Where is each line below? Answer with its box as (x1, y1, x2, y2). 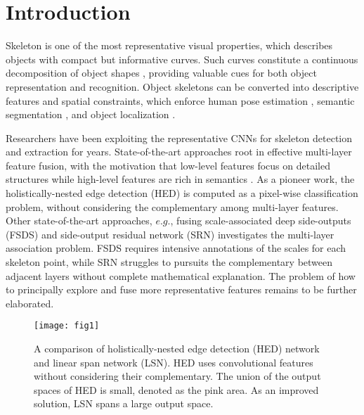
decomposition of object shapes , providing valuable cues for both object (6, 65, 317, 80)
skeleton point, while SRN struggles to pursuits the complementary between (6, 255, 333, 269)
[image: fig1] (34, 321, 100, 331)
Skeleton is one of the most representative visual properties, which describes (6, 38, 333, 53)
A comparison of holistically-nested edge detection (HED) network (34, 341, 320, 356)
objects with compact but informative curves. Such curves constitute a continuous (6, 51, 358, 66)
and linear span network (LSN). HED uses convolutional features (34, 355, 313, 369)
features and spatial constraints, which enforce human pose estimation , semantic (6, 93, 355, 108)
